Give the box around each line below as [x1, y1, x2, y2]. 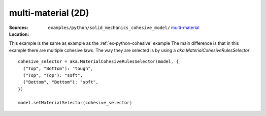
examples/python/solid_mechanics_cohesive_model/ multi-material [48, 25, 199, 30]
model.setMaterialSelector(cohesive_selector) [18, 100, 133, 106]
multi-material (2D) [9, 7, 89, 18]
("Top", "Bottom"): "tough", [23, 65, 94, 71]
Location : [9, 31, 29, 37]
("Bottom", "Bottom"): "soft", [23, 79, 99, 85]
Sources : [9, 25, 28, 30]
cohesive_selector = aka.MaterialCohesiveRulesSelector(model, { [18, 59, 179, 64]
